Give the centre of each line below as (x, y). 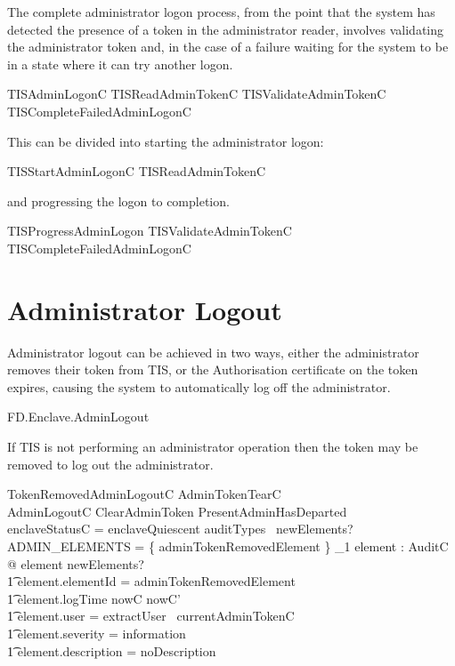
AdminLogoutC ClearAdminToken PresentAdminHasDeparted (177, 511)
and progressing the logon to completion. (118, 201)
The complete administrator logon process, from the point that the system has (221, 12)
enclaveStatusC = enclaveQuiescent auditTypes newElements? (180, 529)
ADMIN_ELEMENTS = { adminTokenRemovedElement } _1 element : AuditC (228, 546)
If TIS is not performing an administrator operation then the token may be (213, 447)
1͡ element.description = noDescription (112, 650)
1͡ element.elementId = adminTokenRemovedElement (151, 581)
